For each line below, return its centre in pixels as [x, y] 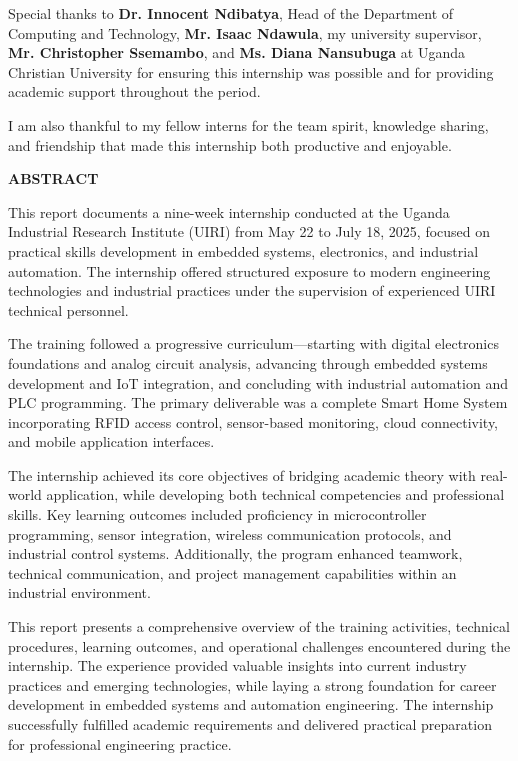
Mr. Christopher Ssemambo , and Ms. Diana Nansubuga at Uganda [237, 52]
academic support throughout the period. [134, 91]
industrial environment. [79, 592]
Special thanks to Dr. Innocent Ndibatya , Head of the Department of [231, 13]
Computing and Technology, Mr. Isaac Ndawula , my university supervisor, [245, 32]
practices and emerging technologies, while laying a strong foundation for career [252, 684]
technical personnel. [68, 309]
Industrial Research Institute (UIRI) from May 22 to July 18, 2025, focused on [249, 231]
